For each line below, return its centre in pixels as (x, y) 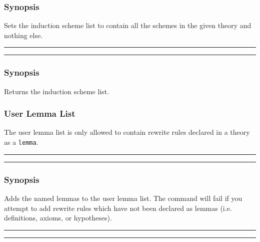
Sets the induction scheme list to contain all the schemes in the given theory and (128, 25)
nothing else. (23, 35)
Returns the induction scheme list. (57, 91)
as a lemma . (21, 142)
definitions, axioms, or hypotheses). (58, 218)
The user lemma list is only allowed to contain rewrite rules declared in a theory (127, 132)
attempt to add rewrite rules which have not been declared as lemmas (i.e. (118, 208)
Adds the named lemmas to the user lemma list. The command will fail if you (123, 198)
